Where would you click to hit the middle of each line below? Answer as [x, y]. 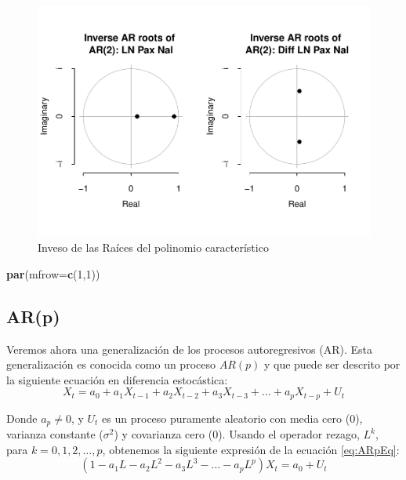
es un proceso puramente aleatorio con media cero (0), [232, 418]
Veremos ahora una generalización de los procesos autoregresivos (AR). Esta [190, 349]
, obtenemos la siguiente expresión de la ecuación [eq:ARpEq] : [251, 449]
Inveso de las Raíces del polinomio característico [153, 247]
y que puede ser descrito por [332, 364]
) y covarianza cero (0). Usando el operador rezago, [237, 434]
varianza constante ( [55, 434]
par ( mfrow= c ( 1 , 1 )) [53, 273]
